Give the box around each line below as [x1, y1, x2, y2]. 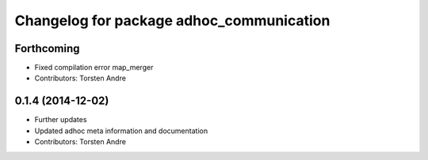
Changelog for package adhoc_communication [14, 12, 331, 29]
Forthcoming [14, 42, 80, 55]
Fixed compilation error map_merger [34, 63, 154, 73]
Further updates [34, 115, 87, 125]
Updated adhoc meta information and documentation [34, 126, 208, 136]
